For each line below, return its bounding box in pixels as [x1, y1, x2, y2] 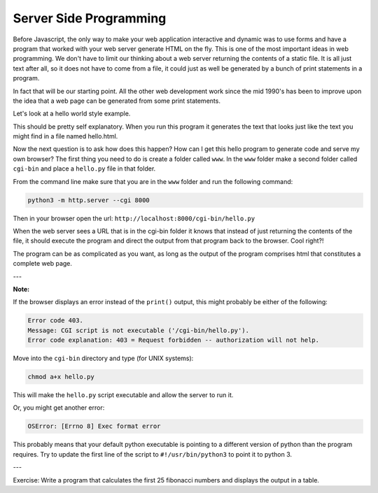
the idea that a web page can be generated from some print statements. [13, 97, 220, 105]
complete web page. [13, 259, 73, 268]
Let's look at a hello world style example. [13, 109, 131, 118]
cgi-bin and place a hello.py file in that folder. [13, 164, 156, 173]
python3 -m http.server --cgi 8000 [27, 196, 150, 204]
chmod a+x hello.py [27, 373, 94, 381]
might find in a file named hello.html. [13, 132, 118, 141]
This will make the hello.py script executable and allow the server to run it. [13, 391, 234, 399]
